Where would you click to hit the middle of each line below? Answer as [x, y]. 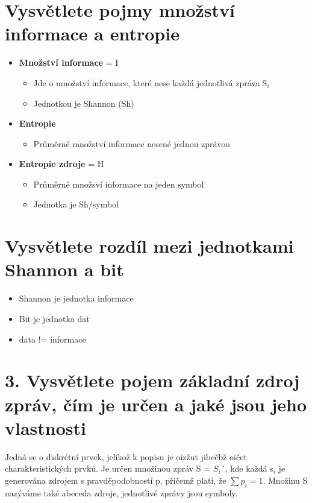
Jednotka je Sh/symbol [76, 204]
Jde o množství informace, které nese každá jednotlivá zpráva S [150, 82]
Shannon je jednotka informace [76, 298]
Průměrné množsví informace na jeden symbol [119, 184]
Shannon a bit [64, 269]
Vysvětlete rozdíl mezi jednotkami [149, 246]
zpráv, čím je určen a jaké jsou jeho [156, 404]
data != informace [52, 339]
